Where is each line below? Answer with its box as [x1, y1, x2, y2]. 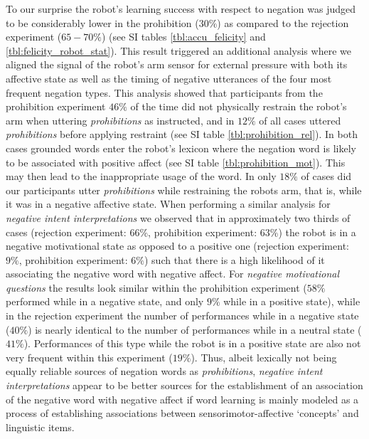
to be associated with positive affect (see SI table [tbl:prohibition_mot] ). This [6, 154, 346, 169]
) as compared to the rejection [217, 15, 349, 30]
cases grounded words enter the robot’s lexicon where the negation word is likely [6, 140, 356, 155]
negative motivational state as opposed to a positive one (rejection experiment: [6, 238, 349, 253]
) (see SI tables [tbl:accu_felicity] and [102, 29, 266, 44]
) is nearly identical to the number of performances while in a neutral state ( [28, 322, 362, 337]
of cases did [301, 169, 352, 184]
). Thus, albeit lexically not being [191, 349, 337, 364]
